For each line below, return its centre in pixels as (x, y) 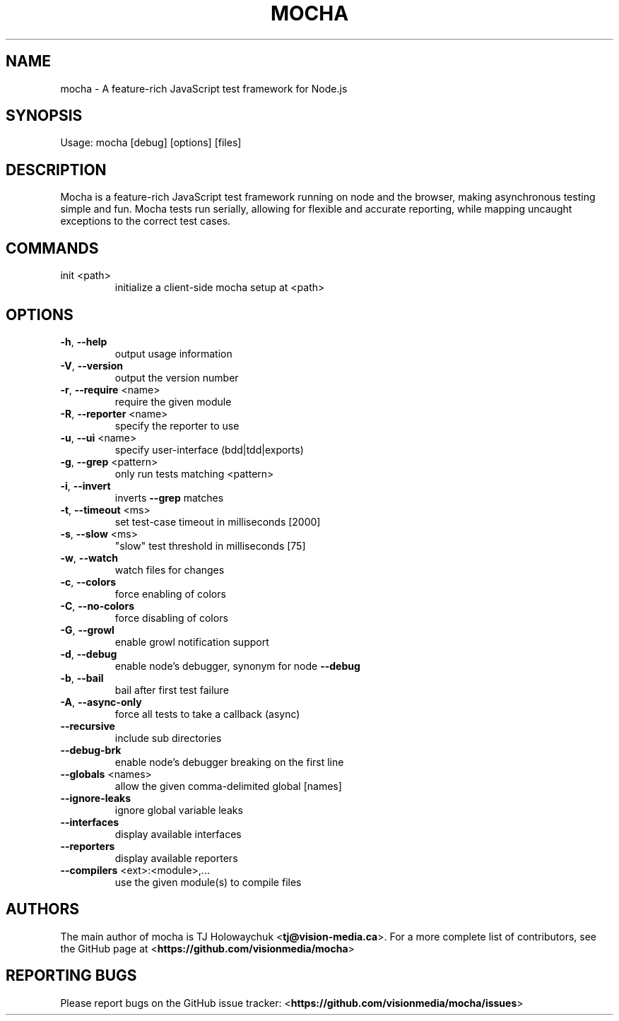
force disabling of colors (171, 618)
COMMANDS (52, 248)
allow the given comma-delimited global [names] (228, 786)
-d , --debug (89, 654)
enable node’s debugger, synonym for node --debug (237, 666)
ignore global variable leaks (179, 810)
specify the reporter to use (177, 425)
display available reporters (176, 858)
